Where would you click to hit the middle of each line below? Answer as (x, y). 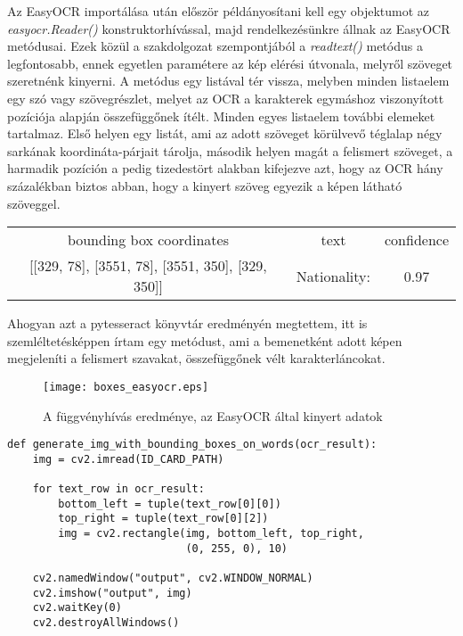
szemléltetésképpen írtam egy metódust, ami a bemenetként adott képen (205, 340)
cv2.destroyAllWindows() (106, 623)
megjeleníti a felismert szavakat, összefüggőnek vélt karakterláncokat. (196, 358)
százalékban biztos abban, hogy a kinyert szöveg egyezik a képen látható (205, 185)
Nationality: (333, 276)
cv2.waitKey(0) (77, 608)
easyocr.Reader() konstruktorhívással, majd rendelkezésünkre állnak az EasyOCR (229, 28)
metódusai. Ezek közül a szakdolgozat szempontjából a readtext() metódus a (215, 46)
